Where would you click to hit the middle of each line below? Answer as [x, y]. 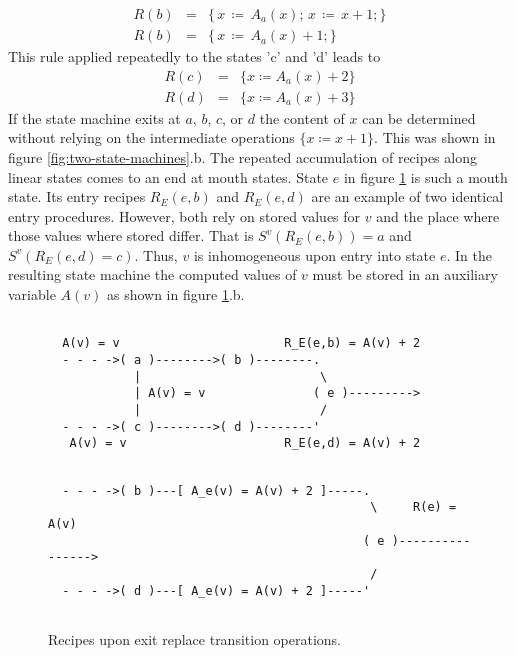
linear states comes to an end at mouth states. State [168, 176]
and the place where [438, 215]
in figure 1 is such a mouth [425, 176]
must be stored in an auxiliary [405, 274]
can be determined [419, 117]
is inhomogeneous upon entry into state [314, 254]
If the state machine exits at [94, 117]
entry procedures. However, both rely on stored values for [184, 215]
